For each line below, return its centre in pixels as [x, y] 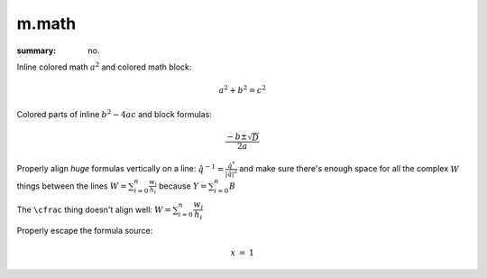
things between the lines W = [72, 186]
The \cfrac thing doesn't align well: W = [94, 209]
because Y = [183, 186]
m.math [46, 23]
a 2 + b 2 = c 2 [242, 90]
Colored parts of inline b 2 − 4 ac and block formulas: [114, 113]
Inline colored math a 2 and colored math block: [104, 66]
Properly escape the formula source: [85, 231]
